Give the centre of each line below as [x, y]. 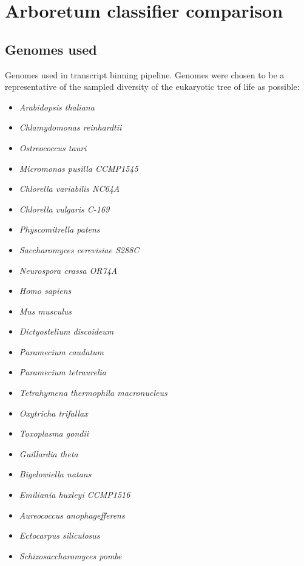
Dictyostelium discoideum [66, 331]
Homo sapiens [45, 291]
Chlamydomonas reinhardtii [70, 127]
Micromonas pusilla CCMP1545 [79, 168]
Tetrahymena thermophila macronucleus [93, 393]
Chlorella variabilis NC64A [69, 189]
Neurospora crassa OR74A [68, 270]
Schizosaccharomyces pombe [70, 555]
